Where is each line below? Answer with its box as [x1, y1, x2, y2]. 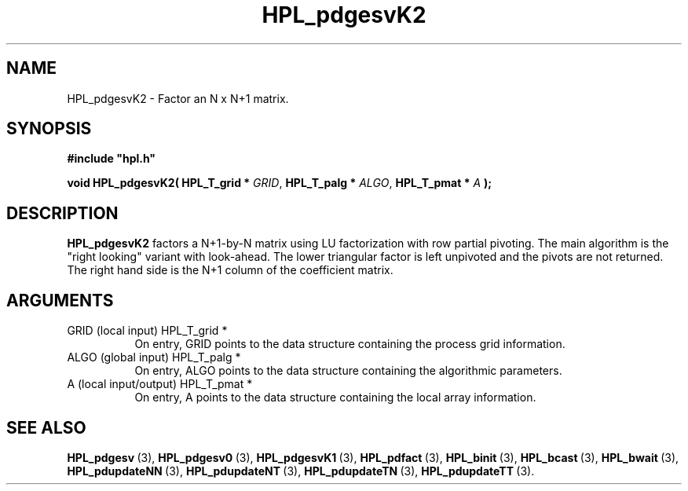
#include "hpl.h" [67, 152, 156, 166]
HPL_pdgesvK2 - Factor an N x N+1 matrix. [67, 91, 289, 105]
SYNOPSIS [6, 119, 92, 139]
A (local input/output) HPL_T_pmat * [67, 377, 253, 391]
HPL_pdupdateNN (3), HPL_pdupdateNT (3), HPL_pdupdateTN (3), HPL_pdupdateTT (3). [67, 464, 535, 478]
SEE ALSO [6, 417, 86, 438]
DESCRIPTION [6, 203, 119, 223]
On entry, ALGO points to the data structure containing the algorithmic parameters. [134, 364, 562, 378]
